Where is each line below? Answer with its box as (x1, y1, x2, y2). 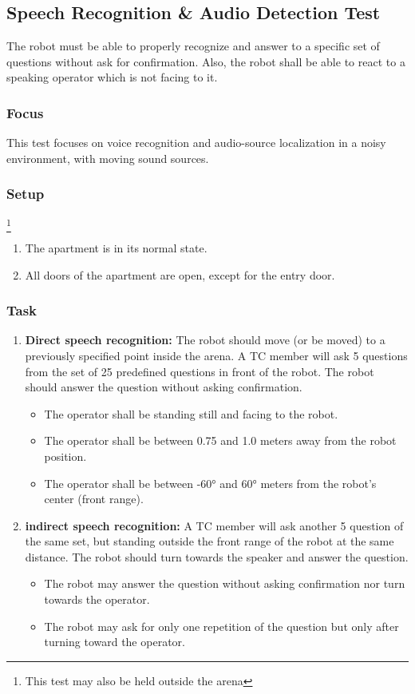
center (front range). (44, 490, 144, 507)
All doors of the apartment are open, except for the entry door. (25, 266, 335, 283)
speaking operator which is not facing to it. (6, 69, 218, 85)
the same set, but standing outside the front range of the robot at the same (25, 533, 394, 549)
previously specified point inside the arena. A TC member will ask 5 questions (25, 347, 408, 363)
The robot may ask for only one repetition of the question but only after (44, 617, 399, 634)
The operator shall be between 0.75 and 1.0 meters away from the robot (44, 432, 397, 449)
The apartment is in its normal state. (25, 239, 207, 256)
